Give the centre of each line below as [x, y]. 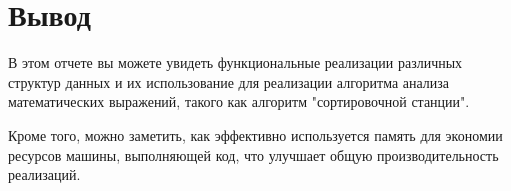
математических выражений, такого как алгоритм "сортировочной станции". [239, 101]
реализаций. [44, 174]
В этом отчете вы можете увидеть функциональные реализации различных [235, 62]
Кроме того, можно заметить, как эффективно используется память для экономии [255, 134]
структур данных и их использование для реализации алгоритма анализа [229, 81]
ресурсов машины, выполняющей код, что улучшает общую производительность [253, 154]
